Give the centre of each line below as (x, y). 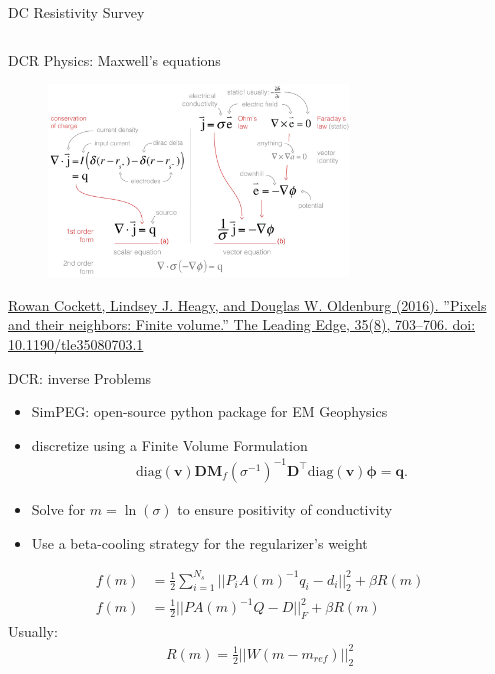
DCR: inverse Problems (80, 377)
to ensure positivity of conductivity (285, 508)
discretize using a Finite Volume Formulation (169, 444)
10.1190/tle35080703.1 (76, 344)
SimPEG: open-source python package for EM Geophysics (209, 411)
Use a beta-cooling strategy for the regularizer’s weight (199, 542)
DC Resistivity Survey (76, 12)
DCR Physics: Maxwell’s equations (114, 59)
